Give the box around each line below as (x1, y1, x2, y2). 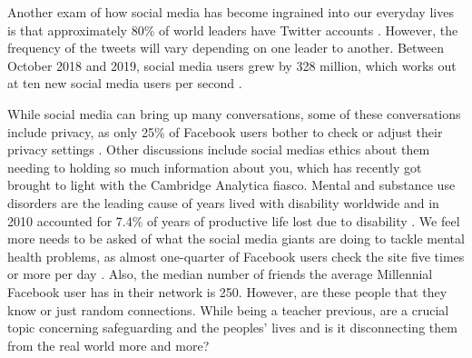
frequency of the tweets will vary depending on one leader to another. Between (7, 38, 445, 57)
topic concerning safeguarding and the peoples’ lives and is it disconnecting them (7, 318, 457, 337)
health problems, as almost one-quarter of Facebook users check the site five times (7, 246, 465, 265)
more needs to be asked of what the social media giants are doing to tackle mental (7, 229, 465, 248)
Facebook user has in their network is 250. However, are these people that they (7, 282, 447, 301)
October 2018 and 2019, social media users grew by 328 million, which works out (7, 55, 457, 75)
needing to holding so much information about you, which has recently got (7, 157, 422, 176)
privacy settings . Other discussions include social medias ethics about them (7, 140, 430, 159)
